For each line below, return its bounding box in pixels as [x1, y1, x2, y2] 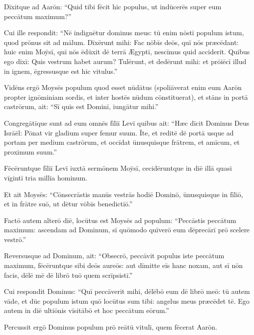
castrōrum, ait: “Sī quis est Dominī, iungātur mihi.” [4, 101, 159, 112]
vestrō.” [4, 234, 26, 244]
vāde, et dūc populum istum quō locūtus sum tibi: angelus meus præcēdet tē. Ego [4, 295, 250, 306]
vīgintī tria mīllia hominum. [4, 172, 88, 182]
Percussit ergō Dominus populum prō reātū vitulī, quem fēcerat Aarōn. [4, 322, 217, 332]
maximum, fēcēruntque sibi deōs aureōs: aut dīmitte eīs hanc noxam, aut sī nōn [4, 260, 243, 270]
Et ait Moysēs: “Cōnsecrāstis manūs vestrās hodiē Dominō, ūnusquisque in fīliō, [4, 189, 243, 199]
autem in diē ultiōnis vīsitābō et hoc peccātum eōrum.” [4, 305, 169, 315]
